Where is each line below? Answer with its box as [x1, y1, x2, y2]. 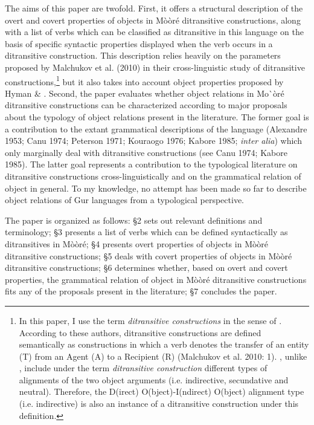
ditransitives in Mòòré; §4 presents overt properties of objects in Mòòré [5, 237, 269, 250]
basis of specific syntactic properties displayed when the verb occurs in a [5, 37, 273, 50]
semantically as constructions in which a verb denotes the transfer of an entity [19, 338, 309, 351]
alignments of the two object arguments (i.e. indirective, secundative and [19, 373, 289, 386]
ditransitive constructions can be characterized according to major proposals [5, 99, 287, 111]
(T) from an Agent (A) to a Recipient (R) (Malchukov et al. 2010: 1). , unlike [19, 349, 307, 362]
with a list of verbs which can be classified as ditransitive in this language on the [5, 25, 304, 38]
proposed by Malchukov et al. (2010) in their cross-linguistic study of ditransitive [5, 60, 305, 73]
